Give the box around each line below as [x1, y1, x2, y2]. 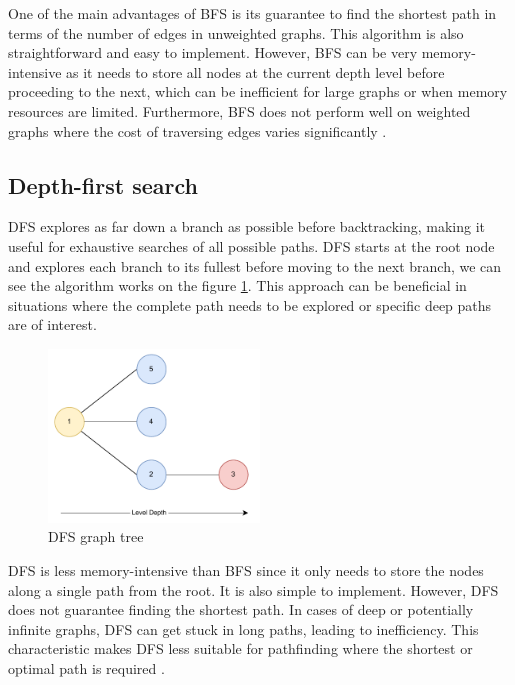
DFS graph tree [48, 526, 144, 547]
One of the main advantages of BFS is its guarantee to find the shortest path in [8, 3, 497, 23]
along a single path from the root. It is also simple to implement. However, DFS [8, 579, 499, 600]
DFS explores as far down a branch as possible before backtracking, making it [8, 216, 485, 237]
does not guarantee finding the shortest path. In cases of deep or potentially [8, 599, 474, 620]
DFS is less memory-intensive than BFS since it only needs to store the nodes [8, 559, 484, 580]
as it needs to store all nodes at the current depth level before [66, 61, 445, 82]
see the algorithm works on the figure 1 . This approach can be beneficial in [8, 275, 467, 296]
